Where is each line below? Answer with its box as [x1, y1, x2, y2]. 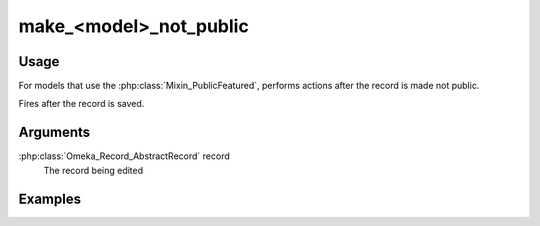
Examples [18, 190, 82, 207]
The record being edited [43, 164, 144, 176]
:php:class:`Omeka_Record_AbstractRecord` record [18, 150, 230, 162]
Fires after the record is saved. [18, 98, 145, 110]
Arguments [18, 124, 91, 141]
